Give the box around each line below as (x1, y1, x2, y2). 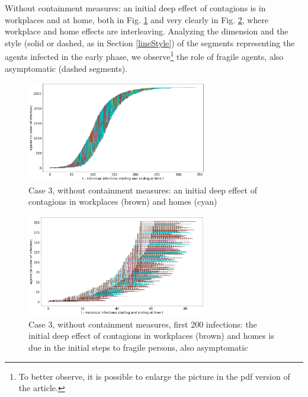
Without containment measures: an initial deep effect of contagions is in (5, 2, 266, 14)
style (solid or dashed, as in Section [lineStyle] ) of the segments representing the (5, 36, 295, 49)
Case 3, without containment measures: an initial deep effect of (28, 183, 258, 196)
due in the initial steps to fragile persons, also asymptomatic (28, 341, 248, 353)
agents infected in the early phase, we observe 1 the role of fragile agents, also (5, 49, 284, 63)
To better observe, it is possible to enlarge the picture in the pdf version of (18, 370, 290, 382)
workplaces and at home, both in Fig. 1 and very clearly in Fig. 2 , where (5, 13, 269, 26)
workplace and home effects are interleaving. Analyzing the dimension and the (5, 25, 288, 37)
